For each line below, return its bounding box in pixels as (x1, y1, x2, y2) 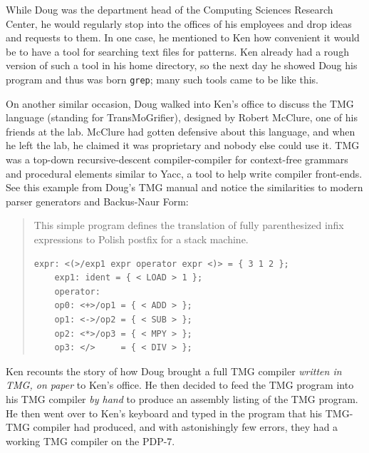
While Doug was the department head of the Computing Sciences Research (6, 2, 333, 16)
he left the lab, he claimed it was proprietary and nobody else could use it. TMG (6, 138, 360, 153)
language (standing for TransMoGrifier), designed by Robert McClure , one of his (6, 110, 358, 125)
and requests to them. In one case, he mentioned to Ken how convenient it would (6, 30, 360, 45)
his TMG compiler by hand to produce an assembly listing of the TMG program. (6, 391, 358, 406)
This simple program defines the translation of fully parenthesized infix (33, 218, 344, 233)
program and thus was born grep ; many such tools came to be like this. (6, 71, 319, 86)
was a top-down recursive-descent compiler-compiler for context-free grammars (6, 152, 348, 166)
